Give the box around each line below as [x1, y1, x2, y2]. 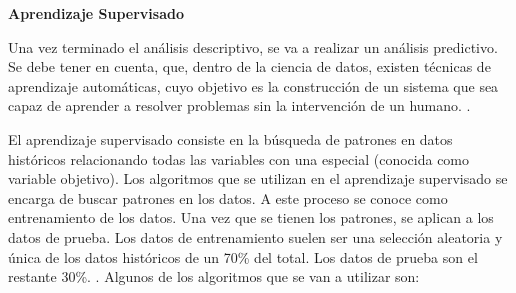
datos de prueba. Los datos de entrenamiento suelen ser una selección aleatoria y [8, 226, 503, 247]
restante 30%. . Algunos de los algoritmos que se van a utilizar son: [8, 266, 420, 287]
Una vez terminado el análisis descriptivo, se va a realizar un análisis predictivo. [8, 36, 498, 57]
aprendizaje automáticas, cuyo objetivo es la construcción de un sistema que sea [8, 75, 499, 96]
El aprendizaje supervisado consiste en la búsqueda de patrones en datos [8, 128, 453, 149]
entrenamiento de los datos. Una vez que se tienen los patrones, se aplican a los [8, 207, 494, 228]
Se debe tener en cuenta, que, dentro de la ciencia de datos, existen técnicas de [8, 56, 491, 77]
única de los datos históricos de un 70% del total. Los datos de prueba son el [8, 246, 478, 267]
